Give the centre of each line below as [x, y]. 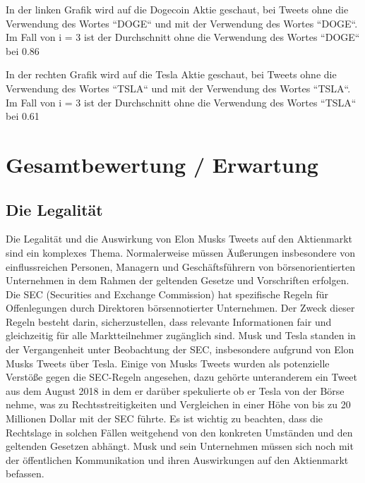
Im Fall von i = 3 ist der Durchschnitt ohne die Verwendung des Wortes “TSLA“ [181, 102]
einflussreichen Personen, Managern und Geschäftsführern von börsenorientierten [181, 266]
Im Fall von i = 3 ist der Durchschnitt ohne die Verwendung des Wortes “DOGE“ [183, 37]
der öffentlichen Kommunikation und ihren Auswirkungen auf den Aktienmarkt [177, 459]
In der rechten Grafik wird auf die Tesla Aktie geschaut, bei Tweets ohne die [171, 74]
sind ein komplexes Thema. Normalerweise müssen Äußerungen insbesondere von [180, 252]
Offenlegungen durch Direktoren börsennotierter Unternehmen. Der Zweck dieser [180, 308]
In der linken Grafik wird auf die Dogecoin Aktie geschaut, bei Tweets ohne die [177, 9]
